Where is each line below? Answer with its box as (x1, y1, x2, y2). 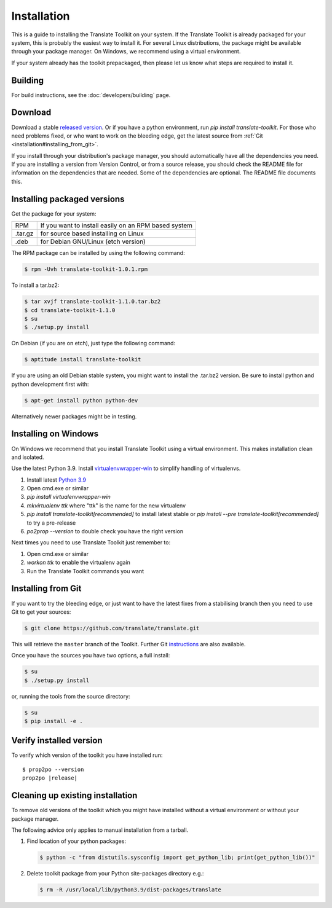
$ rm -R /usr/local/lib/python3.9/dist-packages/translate (39, 886, 221, 893)
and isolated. (11, 453, 44, 461)
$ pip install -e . (24, 718, 83, 724)
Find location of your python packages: (26, 837, 126, 845)
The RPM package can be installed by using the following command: (11, 249, 185, 257)
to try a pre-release (26, 519, 76, 526)
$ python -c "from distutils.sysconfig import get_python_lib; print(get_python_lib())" (39, 854, 316, 861)
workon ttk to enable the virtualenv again (26, 559, 130, 566)
